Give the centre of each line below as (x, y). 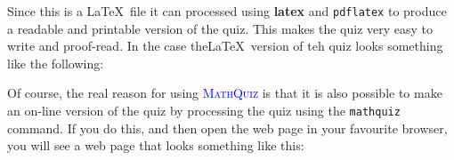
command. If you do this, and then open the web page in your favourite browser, (227, 128)
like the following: (56, 63)
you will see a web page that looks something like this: (156, 145)
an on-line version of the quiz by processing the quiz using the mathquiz (204, 111)
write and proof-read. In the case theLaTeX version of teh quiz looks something (225, 46)
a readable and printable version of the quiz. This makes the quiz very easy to (220, 28)
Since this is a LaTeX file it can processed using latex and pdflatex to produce (227, 11)
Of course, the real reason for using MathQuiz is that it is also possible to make (225, 93)
